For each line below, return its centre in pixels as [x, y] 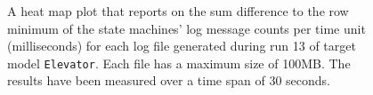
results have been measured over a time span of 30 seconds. [169, 80]
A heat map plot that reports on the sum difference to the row [178, 11]
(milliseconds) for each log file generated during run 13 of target [182, 46]
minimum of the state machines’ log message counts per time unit [186, 28]
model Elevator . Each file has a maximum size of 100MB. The [179, 63]
